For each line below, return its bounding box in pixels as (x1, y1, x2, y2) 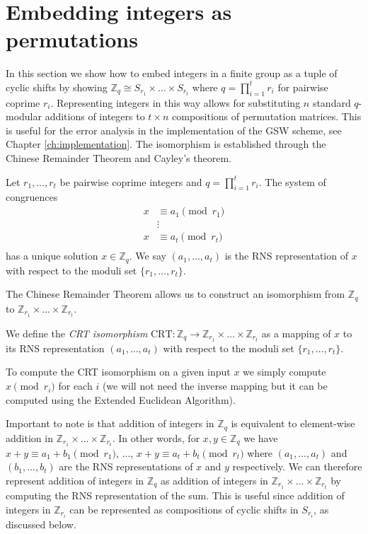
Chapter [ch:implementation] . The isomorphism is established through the (6, 137, 326, 151)
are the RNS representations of (59, 459, 193, 474)
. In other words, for (112, 430, 200, 445)
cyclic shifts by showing (6, 79, 108, 94)
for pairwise (277, 79, 328, 94)
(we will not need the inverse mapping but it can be (102, 378, 328, 393)
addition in (6, 430, 53, 445)
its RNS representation (6, 340, 105, 355)
